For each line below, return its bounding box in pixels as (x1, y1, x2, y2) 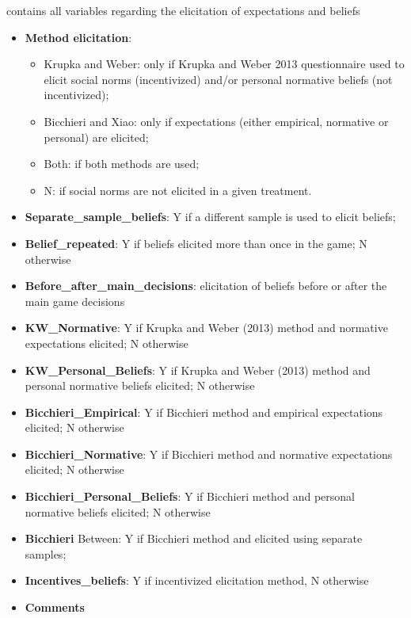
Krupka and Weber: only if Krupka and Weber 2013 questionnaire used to (44, 55, 405, 72)
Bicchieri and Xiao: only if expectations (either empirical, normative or (44, 113, 389, 129)
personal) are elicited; (44, 128, 149, 145)
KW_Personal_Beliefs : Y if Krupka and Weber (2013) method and (25, 361, 371, 378)
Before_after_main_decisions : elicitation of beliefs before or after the (25, 277, 387, 294)
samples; (25, 545, 67, 562)
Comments (25, 599, 85, 616)
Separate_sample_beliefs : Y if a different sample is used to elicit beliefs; (25, 208, 396, 225)
